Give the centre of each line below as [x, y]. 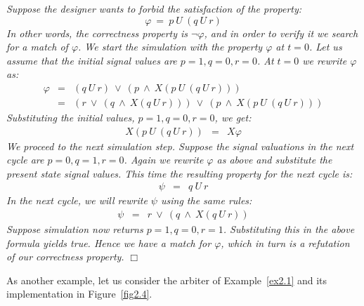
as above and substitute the [274, 160]
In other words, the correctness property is [97, 33]
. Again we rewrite [164, 160]
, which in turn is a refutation [285, 242]
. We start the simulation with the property [170, 47]
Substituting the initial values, [71, 118]
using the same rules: [206, 200]
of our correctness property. [65, 257]
